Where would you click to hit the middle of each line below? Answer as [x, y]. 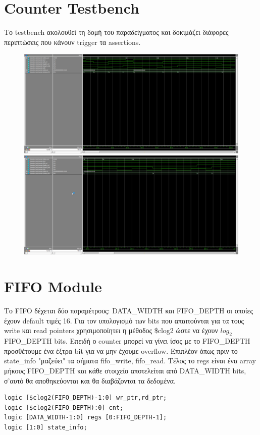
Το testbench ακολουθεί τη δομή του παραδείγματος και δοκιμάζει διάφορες [116, 32]
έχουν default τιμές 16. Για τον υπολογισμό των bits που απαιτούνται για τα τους [124, 320]
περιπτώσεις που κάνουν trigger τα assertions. [72, 42]
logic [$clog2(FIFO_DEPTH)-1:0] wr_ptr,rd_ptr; [86, 398]
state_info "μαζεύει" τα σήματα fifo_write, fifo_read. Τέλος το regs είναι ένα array [130, 361]
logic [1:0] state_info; [46, 427]
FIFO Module [53, 286]
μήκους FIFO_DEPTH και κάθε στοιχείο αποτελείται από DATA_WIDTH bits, [125, 370]
